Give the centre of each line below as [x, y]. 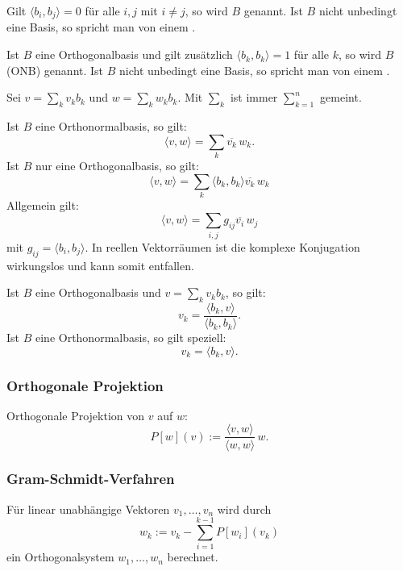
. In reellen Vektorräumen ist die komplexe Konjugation [222, 246]
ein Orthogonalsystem [60, 557]
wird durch [244, 508]
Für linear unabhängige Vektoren [88, 508]
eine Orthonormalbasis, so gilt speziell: [131, 338]
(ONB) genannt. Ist [55, 70]
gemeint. [341, 97]
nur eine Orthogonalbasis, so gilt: [117, 165]
